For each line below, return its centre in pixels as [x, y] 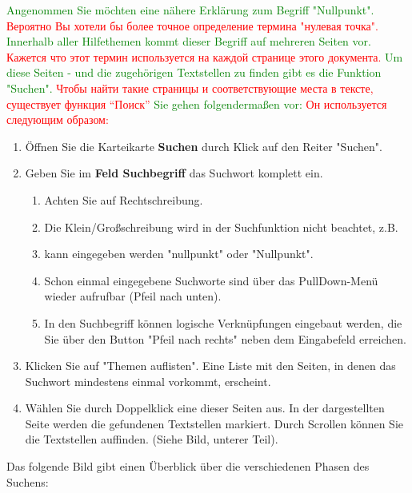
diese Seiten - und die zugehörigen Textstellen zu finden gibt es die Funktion [194, 72]
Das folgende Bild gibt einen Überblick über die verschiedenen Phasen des [188, 466]
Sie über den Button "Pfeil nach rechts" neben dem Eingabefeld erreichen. [225, 338]
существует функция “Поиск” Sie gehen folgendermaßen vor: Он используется [197, 103]
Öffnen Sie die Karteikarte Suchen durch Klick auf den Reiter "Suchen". [204, 146]
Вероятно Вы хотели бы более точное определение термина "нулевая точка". [192, 25]
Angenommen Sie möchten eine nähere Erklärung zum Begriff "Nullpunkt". [190, 10]
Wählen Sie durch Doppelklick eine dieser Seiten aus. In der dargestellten [205, 408]
